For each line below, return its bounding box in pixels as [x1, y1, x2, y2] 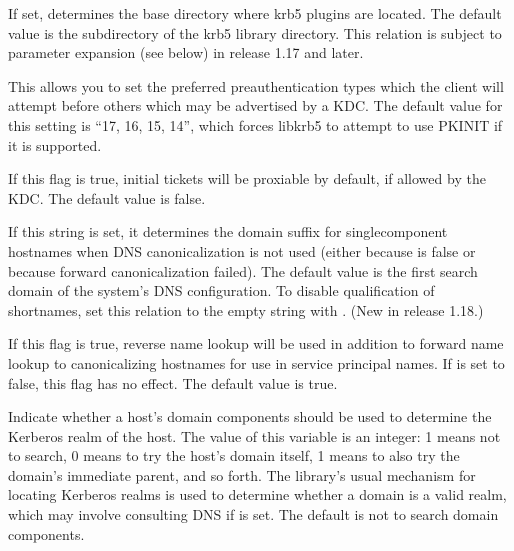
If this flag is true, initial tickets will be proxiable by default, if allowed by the [8, 168, 486, 189]
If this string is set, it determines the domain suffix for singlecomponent [8, 221, 448, 242]
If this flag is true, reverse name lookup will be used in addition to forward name [8, 333, 504, 354]
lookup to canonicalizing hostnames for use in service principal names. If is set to [8, 352, 505, 373]
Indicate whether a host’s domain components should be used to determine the [8, 406, 492, 427]
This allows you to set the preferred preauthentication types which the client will [8, 75, 504, 96]
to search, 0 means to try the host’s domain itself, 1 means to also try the [8, 445, 460, 466]
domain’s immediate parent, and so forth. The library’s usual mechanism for [8, 464, 476, 485]
